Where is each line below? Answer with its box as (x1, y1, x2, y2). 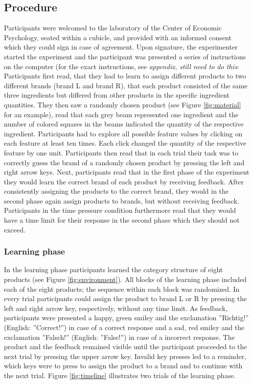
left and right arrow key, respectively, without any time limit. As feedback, (4, 303, 228, 313)
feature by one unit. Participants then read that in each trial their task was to (4, 147, 238, 157)
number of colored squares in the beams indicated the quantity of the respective (4, 119, 244, 129)
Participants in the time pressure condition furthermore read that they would (4, 205, 236, 215)
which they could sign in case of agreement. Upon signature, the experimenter (4, 42, 238, 52)
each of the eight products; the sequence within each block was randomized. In (4, 283, 240, 294)
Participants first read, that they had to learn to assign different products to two (4, 71, 246, 81)
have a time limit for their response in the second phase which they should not (4, 215, 240, 225)
